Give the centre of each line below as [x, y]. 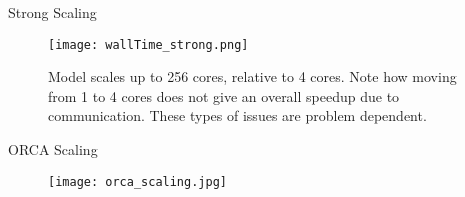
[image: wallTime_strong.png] [148, 44]
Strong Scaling [52, 12]
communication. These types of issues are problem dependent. [237, 115]
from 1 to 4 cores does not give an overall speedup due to [224, 95]
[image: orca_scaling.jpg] [137, 181]
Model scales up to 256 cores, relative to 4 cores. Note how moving [252, 76]
